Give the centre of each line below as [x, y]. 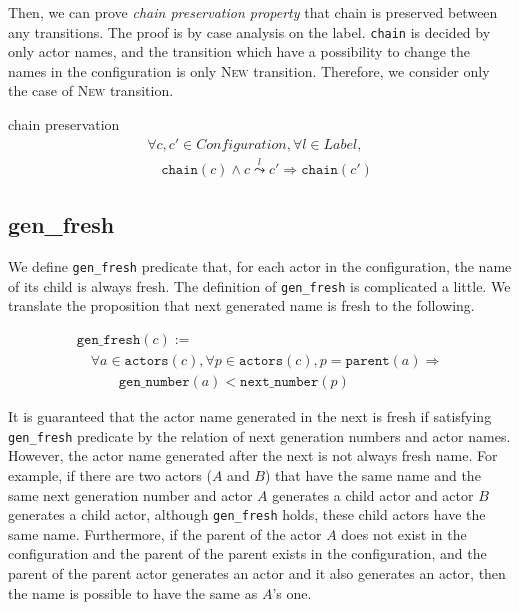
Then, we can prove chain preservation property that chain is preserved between [253, 12]
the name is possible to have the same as [133, 592]
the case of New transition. [91, 90]
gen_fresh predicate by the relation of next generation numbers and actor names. [259, 435]
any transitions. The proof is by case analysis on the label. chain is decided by [249, 31]
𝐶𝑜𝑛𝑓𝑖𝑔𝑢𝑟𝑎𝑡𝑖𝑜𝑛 [241, 144]
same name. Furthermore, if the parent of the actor [165, 533]
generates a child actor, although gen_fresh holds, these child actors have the [247, 514]
